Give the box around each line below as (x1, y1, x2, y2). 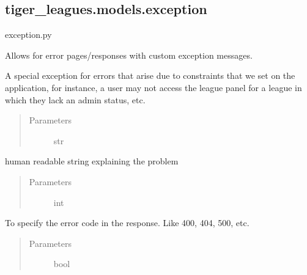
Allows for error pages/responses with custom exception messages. (5, 48, 253, 61)
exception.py (5, 28, 52, 41)
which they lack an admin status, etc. (5, 93, 146, 106)
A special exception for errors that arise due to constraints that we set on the (5, 69, 295, 82)
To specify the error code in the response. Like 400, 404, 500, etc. (5, 216, 250, 229)
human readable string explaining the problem (5, 155, 179, 167)
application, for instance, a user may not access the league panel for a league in (5, 81, 302, 94)
